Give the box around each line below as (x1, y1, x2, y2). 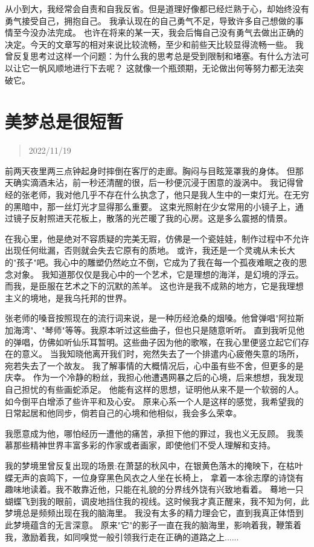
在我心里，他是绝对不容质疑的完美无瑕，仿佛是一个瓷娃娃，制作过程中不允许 (5, 232, 309, 244)
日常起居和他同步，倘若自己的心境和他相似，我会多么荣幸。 (5, 407, 242, 419)
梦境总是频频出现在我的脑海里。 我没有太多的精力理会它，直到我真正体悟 (5, 506, 295, 519)
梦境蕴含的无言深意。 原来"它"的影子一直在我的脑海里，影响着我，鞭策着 (13, 518, 302, 531)
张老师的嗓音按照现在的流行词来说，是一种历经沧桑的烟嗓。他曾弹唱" (5, 312, 279, 324)
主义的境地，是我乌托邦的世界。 (5, 291, 132, 304)
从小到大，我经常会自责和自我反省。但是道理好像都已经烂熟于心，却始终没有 (5, 2, 309, 15)
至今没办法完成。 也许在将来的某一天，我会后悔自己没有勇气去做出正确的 (13, 26, 304, 39)
